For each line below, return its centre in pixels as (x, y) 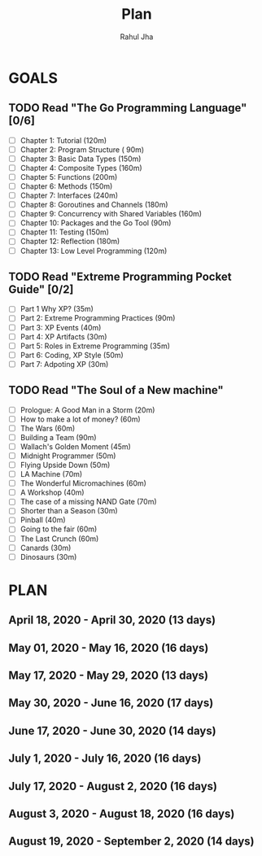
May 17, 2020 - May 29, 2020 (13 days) (109, 676)
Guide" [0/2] (41, 289)
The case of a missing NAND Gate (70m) (88, 502)
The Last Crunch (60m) (59, 539)
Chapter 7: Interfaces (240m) (69, 195)
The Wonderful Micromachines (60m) (83, 483)
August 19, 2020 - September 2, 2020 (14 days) (131, 842)
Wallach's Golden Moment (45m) (76, 446)
